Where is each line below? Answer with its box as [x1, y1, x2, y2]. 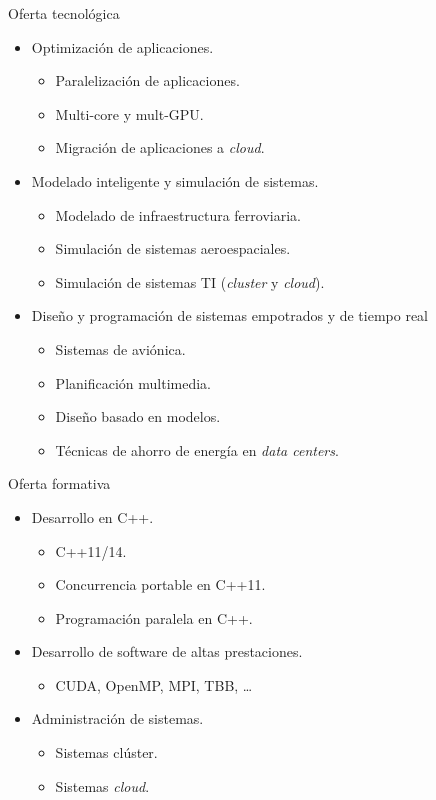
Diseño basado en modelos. [55, 406, 221, 427]
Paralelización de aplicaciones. [55, 70, 240, 91]
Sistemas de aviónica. [55, 338, 186, 359]
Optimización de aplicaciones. [31, 36, 214, 57]
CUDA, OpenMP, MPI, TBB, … [55, 674, 253, 695]
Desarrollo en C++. [31, 506, 154, 527]
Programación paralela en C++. [55, 607, 253, 628]
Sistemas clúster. [55, 742, 158, 763]
